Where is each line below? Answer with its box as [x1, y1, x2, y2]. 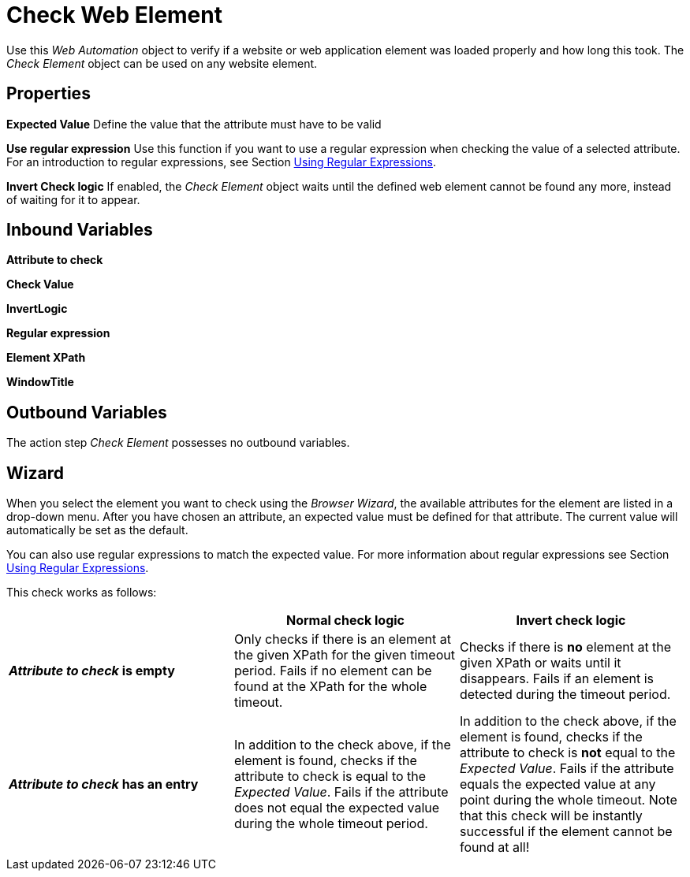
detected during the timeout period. [459, 686, 671, 703]
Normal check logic [285, 612, 405, 629]
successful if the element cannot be [459, 823, 673, 840]
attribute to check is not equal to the [459, 745, 676, 761]
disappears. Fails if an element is [459, 671, 655, 687]
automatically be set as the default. [6, 523, 188, 537]
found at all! [459, 839, 530, 856]
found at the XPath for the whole [233, 678, 427, 695]
